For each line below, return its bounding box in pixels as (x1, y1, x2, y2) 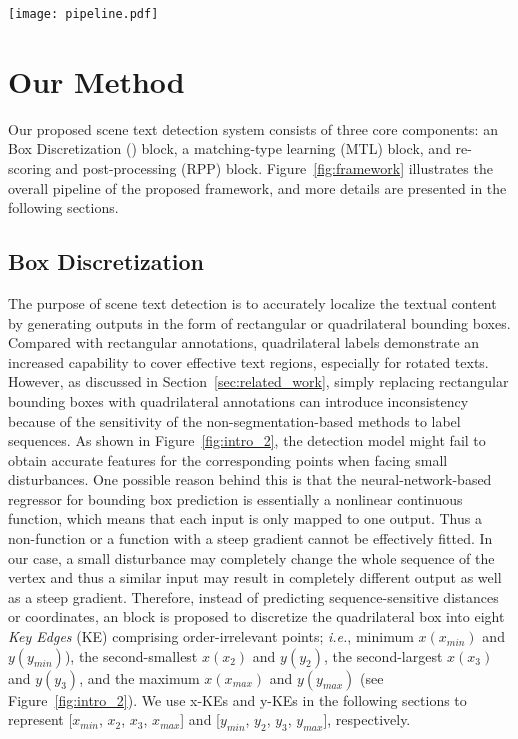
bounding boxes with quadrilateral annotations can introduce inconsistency (8, 390, 469, 411)
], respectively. (323, 709, 411, 730)
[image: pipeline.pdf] (8, 7, 159, 21)
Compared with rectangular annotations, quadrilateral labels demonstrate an (8, 332, 480, 353)
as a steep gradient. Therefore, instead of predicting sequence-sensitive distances (8, 586, 499, 607)
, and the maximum (79, 667, 200, 688)
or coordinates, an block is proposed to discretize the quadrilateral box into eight (8, 606, 505, 627)
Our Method (8, 60, 185, 101)
